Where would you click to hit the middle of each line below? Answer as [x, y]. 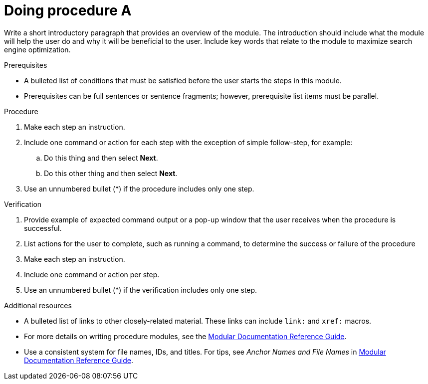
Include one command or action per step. [92, 274]
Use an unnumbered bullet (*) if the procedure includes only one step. [139, 189]
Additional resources [38, 305]
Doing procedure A [68, 10]
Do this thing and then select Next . [101, 158]
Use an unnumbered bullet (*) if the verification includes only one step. [141, 290]
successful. [43, 228]
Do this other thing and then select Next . [111, 173]
